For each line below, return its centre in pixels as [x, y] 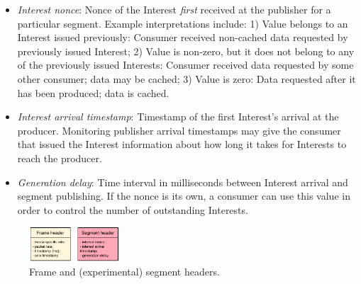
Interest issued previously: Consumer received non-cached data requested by [183, 37]
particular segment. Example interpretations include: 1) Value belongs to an [183, 23]
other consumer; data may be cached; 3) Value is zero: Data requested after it [187, 78]
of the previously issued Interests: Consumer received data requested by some [185, 65]
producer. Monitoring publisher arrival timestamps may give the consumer [179, 130]
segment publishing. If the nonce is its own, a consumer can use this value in [184, 196]
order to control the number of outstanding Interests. [133, 209]
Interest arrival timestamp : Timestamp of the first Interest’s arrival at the [178, 117]
